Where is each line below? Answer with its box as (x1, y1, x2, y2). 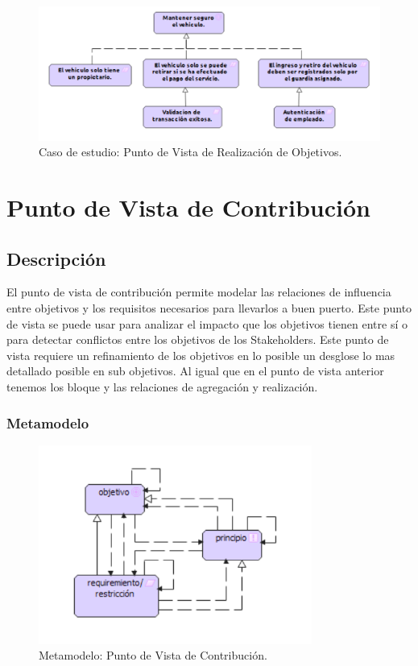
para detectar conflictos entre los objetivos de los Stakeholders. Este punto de (6, 331, 389, 348)
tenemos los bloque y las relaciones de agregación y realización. (6, 378, 318, 395)
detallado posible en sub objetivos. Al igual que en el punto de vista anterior (6, 362, 384, 379)
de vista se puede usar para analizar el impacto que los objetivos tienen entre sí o (6, 315, 408, 332)
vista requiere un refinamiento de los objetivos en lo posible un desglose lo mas (6, 346, 395, 363)
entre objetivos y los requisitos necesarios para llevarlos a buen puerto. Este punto (6, 300, 412, 316)
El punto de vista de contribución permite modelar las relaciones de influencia (6, 283, 391, 300)
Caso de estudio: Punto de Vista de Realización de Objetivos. (39, 143, 342, 160)
